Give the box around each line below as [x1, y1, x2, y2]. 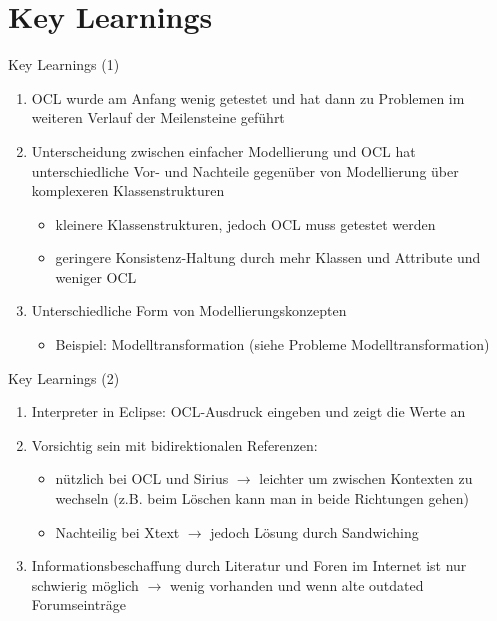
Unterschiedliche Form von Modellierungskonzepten [31, 300, 347, 321]
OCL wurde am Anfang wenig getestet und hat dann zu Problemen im [31, 87, 465, 108]
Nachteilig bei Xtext [55, 521, 180, 542]
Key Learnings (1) [8, 54, 120, 75]
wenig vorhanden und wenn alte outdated [169, 574, 424, 595]
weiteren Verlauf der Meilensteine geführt [31, 107, 285, 128]
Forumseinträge [31, 594, 126, 615]
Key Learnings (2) [8, 367, 120, 388]
